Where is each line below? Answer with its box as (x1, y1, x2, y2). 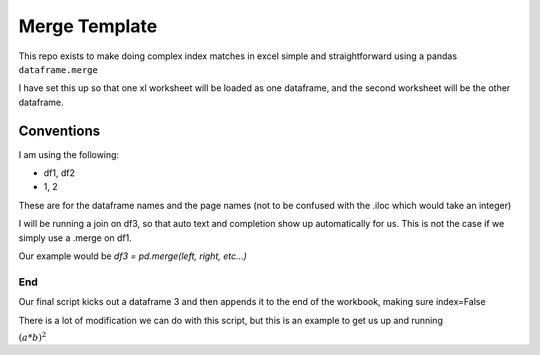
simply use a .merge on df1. (18, 231, 132, 244)
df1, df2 (43, 167, 75, 179)
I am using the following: (18, 148, 120, 160)
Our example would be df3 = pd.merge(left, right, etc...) (18, 250, 247, 262)
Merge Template (18, 15, 158, 37)
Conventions (18, 122, 101, 139)
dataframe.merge (18, 64, 99, 75)
